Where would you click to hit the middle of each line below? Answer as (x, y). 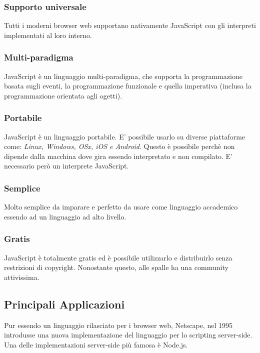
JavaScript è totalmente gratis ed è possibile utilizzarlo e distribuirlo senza (118, 257)
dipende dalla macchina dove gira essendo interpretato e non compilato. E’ (118, 156)
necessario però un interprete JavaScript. (66, 166)
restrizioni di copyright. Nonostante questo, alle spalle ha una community (116, 267)
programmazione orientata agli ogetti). (63, 95)
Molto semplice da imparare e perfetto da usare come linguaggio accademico (121, 207)
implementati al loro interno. (48, 35)
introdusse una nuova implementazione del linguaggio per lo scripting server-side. (128, 335)
